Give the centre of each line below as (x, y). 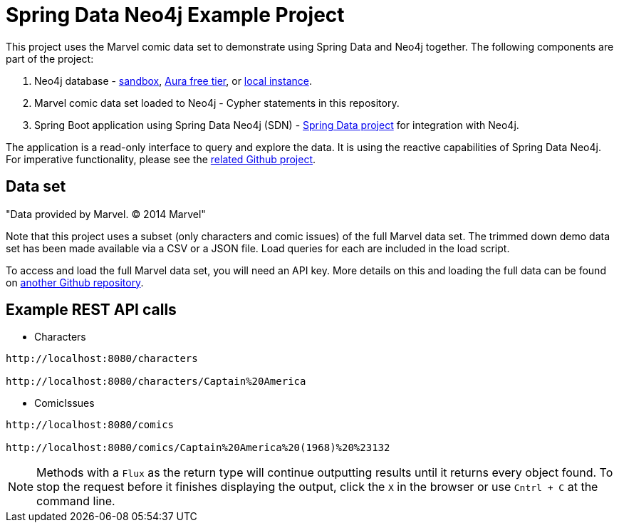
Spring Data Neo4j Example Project (175, 15)
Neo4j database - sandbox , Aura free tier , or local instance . (173, 81)
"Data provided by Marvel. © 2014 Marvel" (106, 214)
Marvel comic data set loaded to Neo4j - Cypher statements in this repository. (217, 103)
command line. (76, 501)
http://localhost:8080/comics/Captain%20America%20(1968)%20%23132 (198, 448)
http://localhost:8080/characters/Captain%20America (156, 382)
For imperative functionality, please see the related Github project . (161, 159)
